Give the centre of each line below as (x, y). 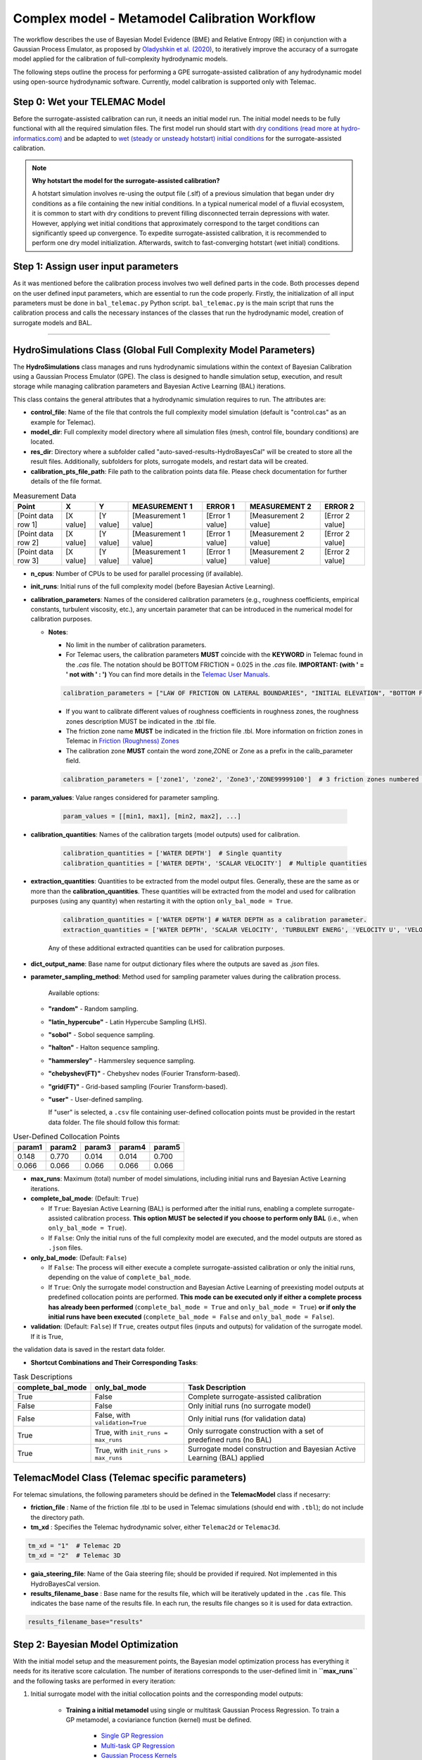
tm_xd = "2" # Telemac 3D (74, 1555)
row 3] (28, 560)
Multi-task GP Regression (138, 1745)
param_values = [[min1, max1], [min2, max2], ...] (152, 816)
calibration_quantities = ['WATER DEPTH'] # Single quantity (172, 853)
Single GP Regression (132, 1736)
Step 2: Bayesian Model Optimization (96, 1644)
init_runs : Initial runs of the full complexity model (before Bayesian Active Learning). (153, 586)
